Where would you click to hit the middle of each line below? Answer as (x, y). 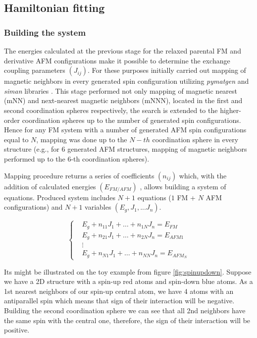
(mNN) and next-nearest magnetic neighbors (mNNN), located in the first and (123, 100)
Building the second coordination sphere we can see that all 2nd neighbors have (125, 310)
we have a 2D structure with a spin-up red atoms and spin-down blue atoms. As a (128, 281)
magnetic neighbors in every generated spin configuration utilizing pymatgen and (127, 81)
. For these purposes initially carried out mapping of (167, 70)
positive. (17, 330)
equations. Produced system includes (60, 197)
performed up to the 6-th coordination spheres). (77, 158)
